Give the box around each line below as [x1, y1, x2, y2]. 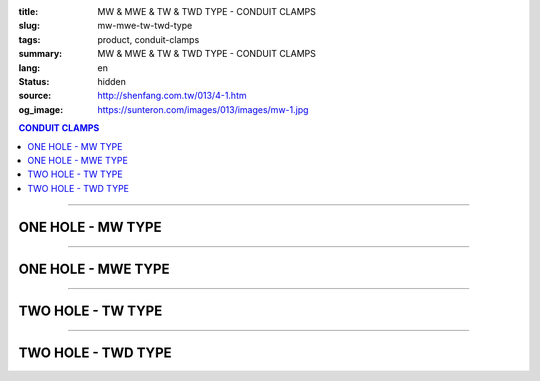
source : [18, 90, 52, 102]
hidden [97, 75, 127, 87]
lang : [18, 61, 41, 74]
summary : [18, 48, 63, 60]
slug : [18, 20, 40, 32]
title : [18, 6, 39, 17]
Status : [18, 75, 50, 87]
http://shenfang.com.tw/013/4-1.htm [97, 90, 247, 102]
